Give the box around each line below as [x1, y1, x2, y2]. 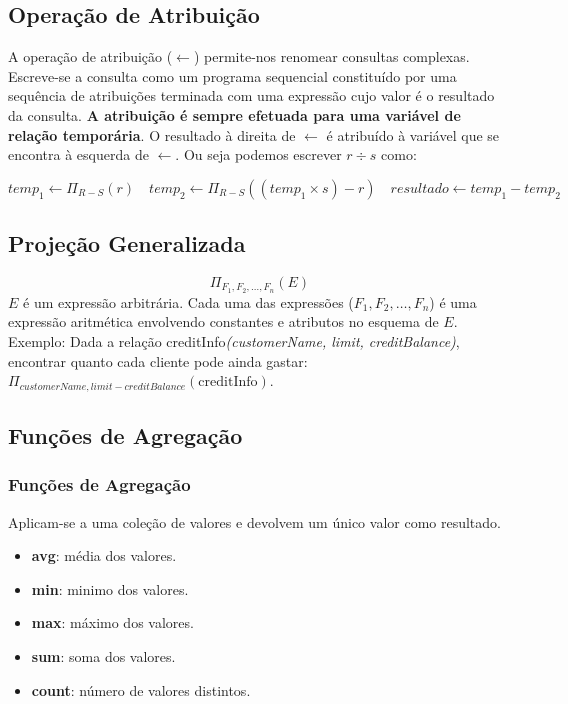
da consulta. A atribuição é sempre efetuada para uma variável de [8, 104, 461, 125]
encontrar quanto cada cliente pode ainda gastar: [8, 350, 308, 371]
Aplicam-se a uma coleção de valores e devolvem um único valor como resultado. [8, 511, 501, 532]
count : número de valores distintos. [31, 679, 251, 700]
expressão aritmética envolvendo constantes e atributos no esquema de [8, 311, 439, 332]
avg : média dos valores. [31, 545, 177, 566]
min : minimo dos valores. [31, 578, 189, 599]
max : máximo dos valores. [31, 612, 194, 633]
